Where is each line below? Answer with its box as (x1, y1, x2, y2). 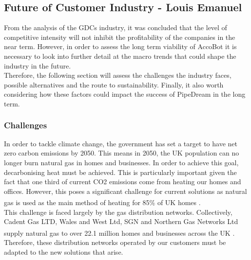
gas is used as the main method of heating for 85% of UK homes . (4, 197, 201, 207)
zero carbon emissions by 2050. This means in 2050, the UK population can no (4, 148, 239, 158)
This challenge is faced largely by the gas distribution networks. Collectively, (4, 207, 232, 217)
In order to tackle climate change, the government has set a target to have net (4, 138, 237, 148)
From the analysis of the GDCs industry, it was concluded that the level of (4, 22, 227, 33)
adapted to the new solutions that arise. (4, 246, 123, 257)
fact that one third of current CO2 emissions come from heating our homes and (4, 176, 241, 187)
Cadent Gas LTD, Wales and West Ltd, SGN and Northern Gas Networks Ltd (4, 216, 238, 226)
